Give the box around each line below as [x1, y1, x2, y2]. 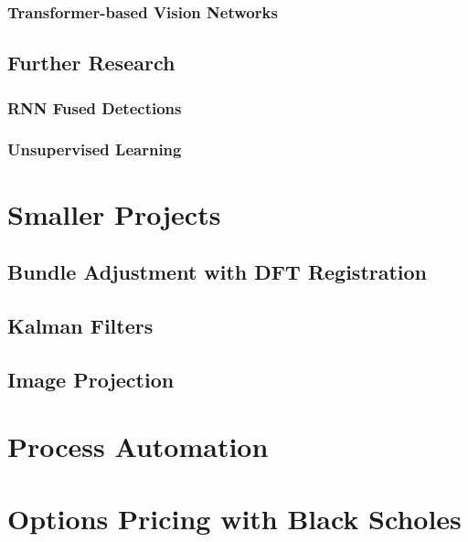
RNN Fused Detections [7, 96, 182, 119]
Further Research [7, 48, 175, 77]
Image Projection [7, 365, 175, 393]
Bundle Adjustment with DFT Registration [7, 258, 428, 286]
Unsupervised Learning [7, 138, 182, 161]
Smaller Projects [7, 195, 221, 232]
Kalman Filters [7, 311, 154, 339]
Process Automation [7, 428, 269, 465]
